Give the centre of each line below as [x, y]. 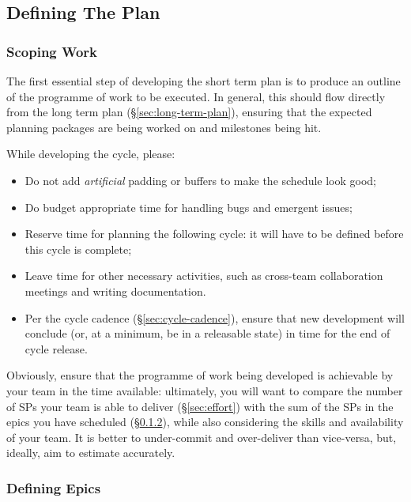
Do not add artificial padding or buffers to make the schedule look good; [200, 180]
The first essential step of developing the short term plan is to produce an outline [204, 81]
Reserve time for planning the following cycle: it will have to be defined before [214, 234]
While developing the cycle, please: [91, 154]
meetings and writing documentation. [115, 291]
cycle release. [56, 348]
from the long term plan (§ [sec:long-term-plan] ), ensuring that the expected [189, 112]
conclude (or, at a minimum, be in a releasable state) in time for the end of [207, 333]
